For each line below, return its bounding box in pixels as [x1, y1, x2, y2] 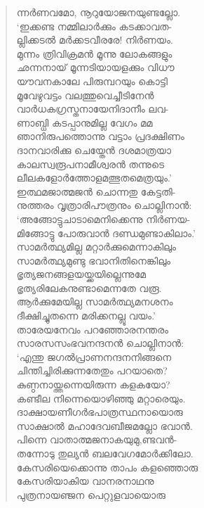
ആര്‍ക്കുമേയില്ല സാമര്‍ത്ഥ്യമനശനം [16, 294, 173, 309]
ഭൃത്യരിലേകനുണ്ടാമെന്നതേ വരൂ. [16, 280, 162, 295]
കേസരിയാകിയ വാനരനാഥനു [16, 474, 154, 488]
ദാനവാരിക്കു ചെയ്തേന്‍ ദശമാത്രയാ [16, 142, 172, 157]
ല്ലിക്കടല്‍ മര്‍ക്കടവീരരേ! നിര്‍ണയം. [16, 32, 173, 47]
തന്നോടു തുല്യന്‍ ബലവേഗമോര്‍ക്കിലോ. [16, 446, 193, 460]
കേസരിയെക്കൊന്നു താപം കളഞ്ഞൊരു [16, 459, 198, 474]
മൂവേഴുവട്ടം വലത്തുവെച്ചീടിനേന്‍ [16, 87, 154, 102]
